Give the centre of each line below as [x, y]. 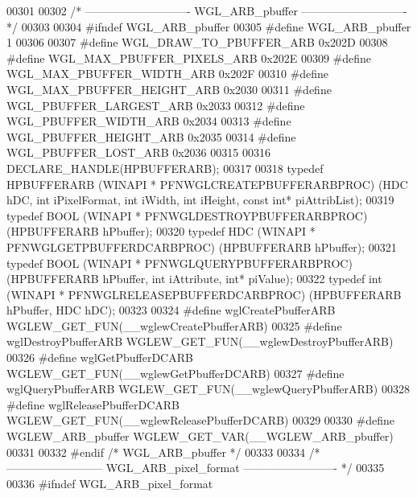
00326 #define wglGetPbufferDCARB [100, 357]
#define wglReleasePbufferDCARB [93, 404]
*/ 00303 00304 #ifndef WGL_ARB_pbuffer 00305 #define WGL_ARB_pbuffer [209, 26]
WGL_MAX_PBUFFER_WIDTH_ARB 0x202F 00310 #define [168, 74]
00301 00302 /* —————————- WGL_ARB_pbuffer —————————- [207, 10]
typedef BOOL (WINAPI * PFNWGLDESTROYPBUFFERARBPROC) [187, 215]
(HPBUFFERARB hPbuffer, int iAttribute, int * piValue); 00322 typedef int [194, 279]
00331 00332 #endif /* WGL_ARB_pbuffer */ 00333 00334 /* [163, 452]
